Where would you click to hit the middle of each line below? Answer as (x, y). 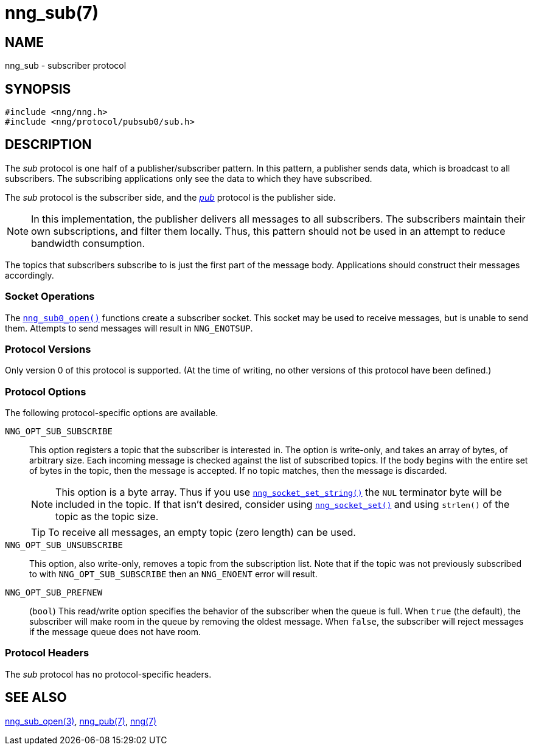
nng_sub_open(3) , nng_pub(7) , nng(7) (81, 721)
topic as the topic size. (107, 517)
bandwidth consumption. (88, 243)
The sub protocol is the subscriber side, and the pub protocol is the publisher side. (170, 197)
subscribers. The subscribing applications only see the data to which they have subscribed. (189, 178)
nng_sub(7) (52, 13)
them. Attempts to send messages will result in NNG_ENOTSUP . (129, 328)
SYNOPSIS (38, 89)
